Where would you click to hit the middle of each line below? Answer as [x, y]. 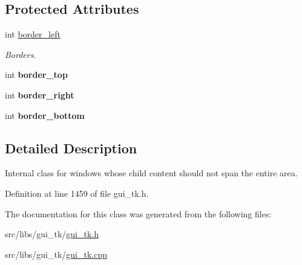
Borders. [21, 54]
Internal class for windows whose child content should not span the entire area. [151, 173]
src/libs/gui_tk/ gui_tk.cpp [56, 254]
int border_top [36, 75]
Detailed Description [71, 148]
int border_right [40, 94]
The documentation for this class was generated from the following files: [138, 213]
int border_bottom [45, 115]
